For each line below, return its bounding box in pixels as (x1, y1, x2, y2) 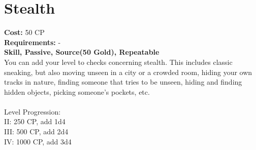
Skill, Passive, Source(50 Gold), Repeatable (4, 47, 159, 57)
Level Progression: (4, 106, 61, 117)
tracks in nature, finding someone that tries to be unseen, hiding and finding (4, 77, 242, 87)
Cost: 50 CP (4, 27, 45, 37)
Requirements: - (4, 36, 61, 47)
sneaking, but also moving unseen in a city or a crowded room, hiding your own (4, 66, 252, 77)
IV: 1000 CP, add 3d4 (4, 136, 72, 146)
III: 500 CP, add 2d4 (4, 126, 69, 137)
